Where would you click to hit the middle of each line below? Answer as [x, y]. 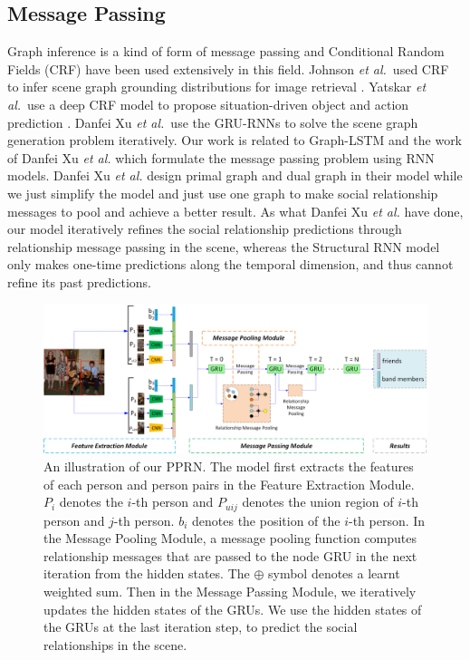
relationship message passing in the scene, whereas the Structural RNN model [224, 246]
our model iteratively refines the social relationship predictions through [205, 229]
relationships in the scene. [115, 644]
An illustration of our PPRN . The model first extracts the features [229, 466]
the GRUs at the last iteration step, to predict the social [201, 627]
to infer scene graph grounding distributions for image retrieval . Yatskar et [217, 87]
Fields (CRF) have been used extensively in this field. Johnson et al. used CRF [228, 68]
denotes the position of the [266, 520]
